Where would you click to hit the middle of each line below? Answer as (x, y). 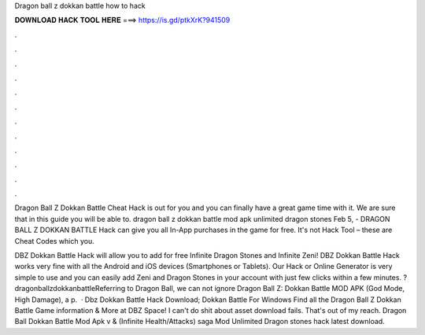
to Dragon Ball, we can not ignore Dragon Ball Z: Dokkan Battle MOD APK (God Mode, (266, 289)
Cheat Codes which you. (54, 241)
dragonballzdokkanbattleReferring (70, 289)
